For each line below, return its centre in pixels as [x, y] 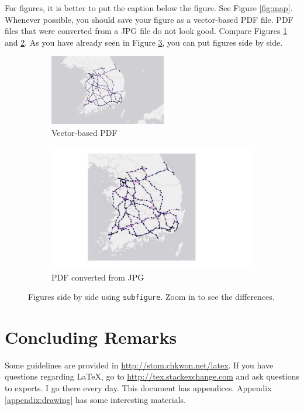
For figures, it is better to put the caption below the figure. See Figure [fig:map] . [149, 8]
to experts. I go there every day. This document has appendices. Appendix [138, 388]
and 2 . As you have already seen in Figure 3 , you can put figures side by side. [144, 42]
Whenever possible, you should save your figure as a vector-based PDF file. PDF [149, 19]
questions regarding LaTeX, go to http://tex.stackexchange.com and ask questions [152, 376]
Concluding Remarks [91, 336]
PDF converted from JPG [98, 277]
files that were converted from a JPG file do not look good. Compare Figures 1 [146, 31]
